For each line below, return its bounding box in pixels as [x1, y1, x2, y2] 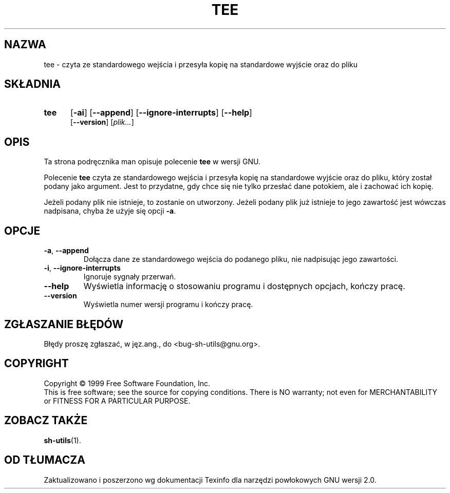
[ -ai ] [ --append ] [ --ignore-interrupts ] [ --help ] [70, 107, 252, 118]
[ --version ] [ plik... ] [70, 118, 134, 127]
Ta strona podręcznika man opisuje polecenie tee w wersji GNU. [44, 157, 261, 166]
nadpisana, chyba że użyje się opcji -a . [44, 206, 176, 216]
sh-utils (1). [44, 435, 81, 445]
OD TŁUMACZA [4, 453, 85, 467]
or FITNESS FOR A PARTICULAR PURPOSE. [44, 396, 191, 405]
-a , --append [44, 246, 89, 255]
